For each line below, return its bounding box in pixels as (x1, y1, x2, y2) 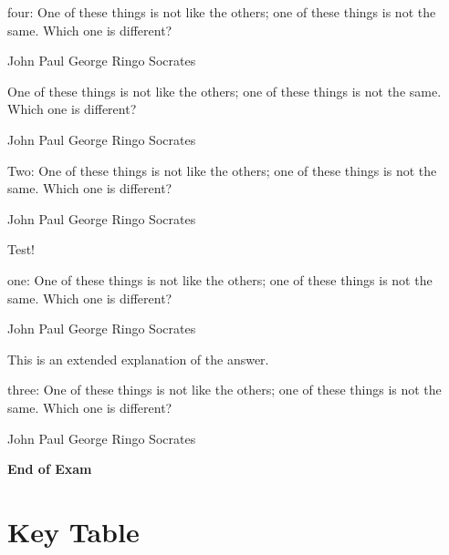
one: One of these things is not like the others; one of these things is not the (7, 270, 433, 289)
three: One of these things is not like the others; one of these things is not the (7, 380, 442, 399)
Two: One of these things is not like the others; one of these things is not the (7, 160, 437, 180)
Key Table (7, 512, 140, 550)
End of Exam (7, 459, 92, 478)
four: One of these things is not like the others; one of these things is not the (7, 3, 436, 21)
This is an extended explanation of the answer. (7, 349, 269, 368)
